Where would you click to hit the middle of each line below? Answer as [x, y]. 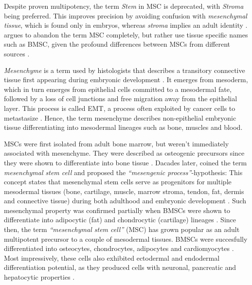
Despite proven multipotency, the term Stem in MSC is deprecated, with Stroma [124, 6]
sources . [17, 53]
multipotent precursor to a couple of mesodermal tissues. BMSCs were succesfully [126, 239]
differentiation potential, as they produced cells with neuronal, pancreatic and [120, 267]
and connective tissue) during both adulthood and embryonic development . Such [125, 201]
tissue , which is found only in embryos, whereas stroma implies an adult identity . [126, 25]
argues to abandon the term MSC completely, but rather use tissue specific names [126, 34]
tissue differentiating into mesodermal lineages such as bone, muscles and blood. [123, 127]
